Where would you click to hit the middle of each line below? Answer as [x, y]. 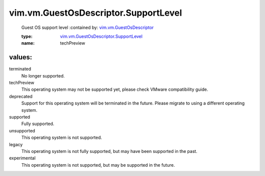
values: [21, 57]
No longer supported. [43, 75]
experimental [22, 158]
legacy [16, 144]
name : [28, 43]
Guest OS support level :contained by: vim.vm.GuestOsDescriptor [88, 27]
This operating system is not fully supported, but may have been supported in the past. [109, 151]
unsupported [22, 130]
